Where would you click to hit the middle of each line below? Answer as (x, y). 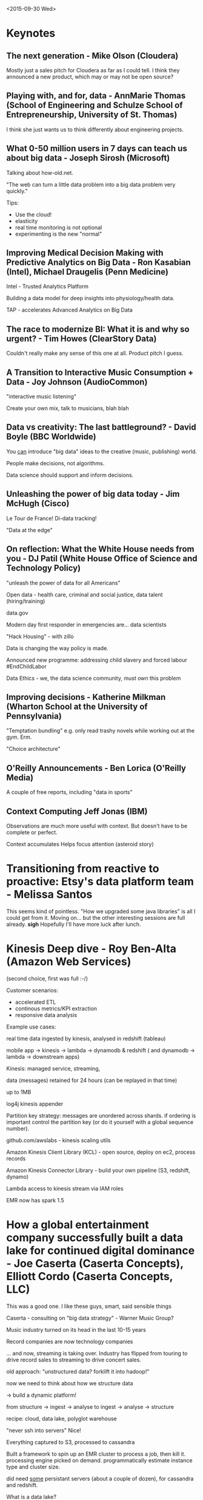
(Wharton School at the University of (77, 706)
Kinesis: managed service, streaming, (53, 1068)
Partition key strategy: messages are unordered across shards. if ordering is (101, 1115)
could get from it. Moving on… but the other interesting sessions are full (96, 917)
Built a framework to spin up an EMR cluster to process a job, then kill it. (96, 1454)
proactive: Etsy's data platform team (100, 882)
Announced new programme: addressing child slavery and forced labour (97, 660)
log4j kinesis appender (35, 1104)
